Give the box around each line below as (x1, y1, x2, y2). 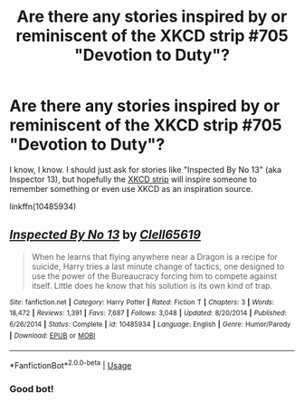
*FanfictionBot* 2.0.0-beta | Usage (9, 359, 132, 371)
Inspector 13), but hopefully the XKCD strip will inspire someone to (9, 174, 258, 185)
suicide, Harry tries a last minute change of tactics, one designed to (31, 261, 285, 272)
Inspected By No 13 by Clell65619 (9, 227, 202, 243)
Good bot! (9, 382, 54, 395)
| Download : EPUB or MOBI (9, 330, 96, 340)
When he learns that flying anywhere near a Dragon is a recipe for (31, 251, 279, 262)
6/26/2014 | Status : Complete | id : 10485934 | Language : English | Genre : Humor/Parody (9, 320, 291, 330)
